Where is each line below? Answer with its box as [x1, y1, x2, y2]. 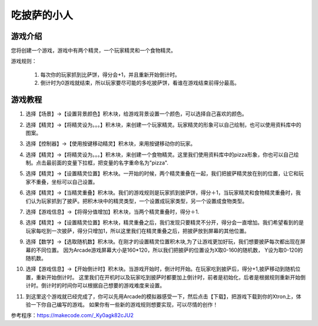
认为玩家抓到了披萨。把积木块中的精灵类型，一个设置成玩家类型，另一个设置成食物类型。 [30, 197, 247, 205]
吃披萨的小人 [11, 9, 74, 22]
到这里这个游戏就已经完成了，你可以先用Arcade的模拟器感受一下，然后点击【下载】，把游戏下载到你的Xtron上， [25, 292, 297, 300]
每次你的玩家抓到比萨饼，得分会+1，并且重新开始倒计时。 [40, 71, 180, 78]
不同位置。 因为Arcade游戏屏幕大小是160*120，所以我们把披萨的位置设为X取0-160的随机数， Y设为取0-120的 [35, 246, 303, 253]
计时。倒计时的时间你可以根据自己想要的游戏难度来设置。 [25, 282, 165, 289]
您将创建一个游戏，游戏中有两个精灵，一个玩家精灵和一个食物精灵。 [11, 47, 176, 54]
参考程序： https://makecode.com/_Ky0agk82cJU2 [11, 312, 134, 319]
